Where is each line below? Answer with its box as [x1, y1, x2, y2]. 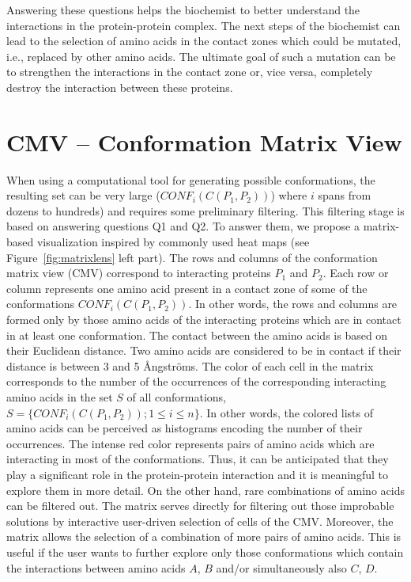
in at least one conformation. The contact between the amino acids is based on [6, 326, 388, 343]
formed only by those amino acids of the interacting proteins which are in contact [6, 311, 402, 328]
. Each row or [322, 264, 389, 281]
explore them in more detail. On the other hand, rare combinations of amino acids [6, 481, 405, 498]
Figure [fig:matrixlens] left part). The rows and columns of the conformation [6, 249, 378, 265]
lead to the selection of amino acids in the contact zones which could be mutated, [6, 32, 402, 49]
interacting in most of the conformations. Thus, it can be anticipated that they [6, 451, 389, 467]
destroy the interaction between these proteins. [6, 78, 233, 95]
